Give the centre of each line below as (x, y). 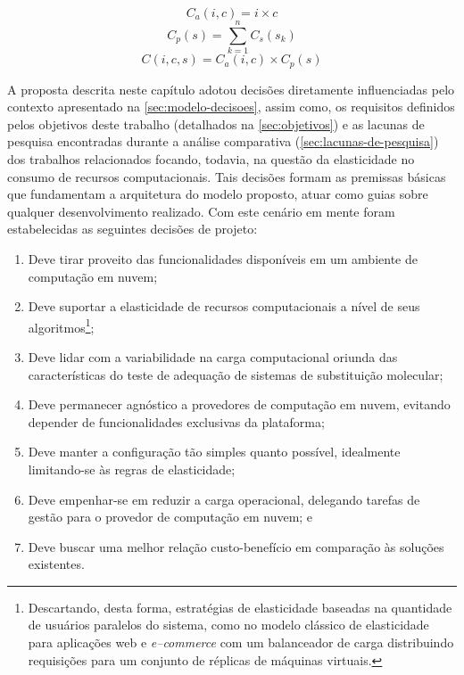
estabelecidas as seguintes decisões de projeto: (133, 229)
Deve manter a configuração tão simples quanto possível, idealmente (214, 452)
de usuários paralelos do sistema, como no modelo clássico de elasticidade (228, 625)
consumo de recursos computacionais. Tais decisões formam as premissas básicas (227, 176)
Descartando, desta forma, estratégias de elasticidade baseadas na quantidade (240, 607)
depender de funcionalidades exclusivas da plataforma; (176, 421)
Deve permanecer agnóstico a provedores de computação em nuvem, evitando (239, 404)
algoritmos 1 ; (61, 325)
